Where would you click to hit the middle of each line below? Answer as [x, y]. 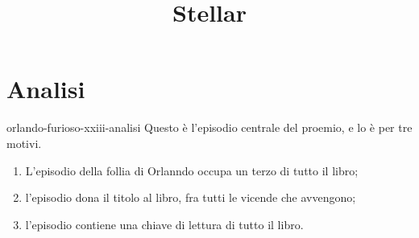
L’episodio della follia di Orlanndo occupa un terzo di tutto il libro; [192, 170]
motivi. [24, 143]
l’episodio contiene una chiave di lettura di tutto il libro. [164, 224]
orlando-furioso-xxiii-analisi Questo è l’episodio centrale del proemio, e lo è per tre [209, 127]
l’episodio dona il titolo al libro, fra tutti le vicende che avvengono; [191, 197]
